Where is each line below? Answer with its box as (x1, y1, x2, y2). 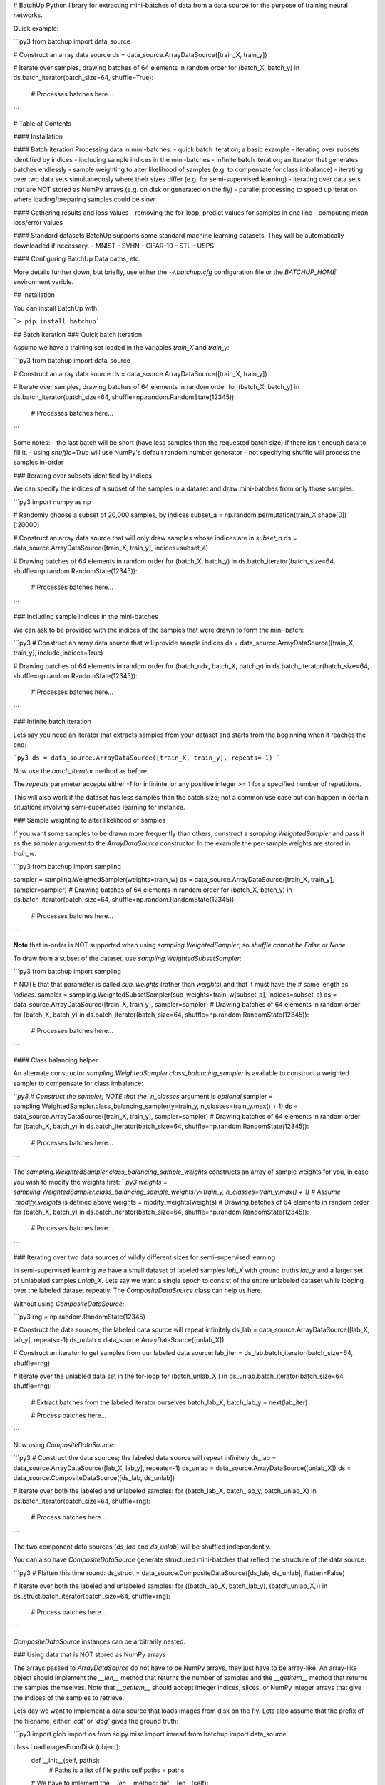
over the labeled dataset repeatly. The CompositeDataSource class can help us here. (13, 1286, 263, 1295)
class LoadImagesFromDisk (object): (13, 1743, 121, 1751)
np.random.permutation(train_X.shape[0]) (224, 511, 347, 519)
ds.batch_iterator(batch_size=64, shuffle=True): (13, 74, 153, 82)
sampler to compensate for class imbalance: (13, 1079, 144, 1087)
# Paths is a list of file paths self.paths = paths (48, 1766, 185, 1774)
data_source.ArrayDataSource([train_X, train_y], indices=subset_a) (13, 543, 209, 553)
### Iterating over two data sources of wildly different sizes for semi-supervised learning (13, 1253, 276, 1262)
